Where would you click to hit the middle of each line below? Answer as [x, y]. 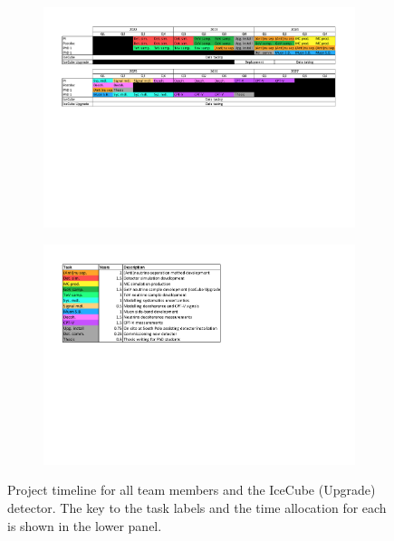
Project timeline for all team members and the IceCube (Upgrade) [192, 490]
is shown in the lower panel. [85, 525]
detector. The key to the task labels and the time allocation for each [197, 507]
